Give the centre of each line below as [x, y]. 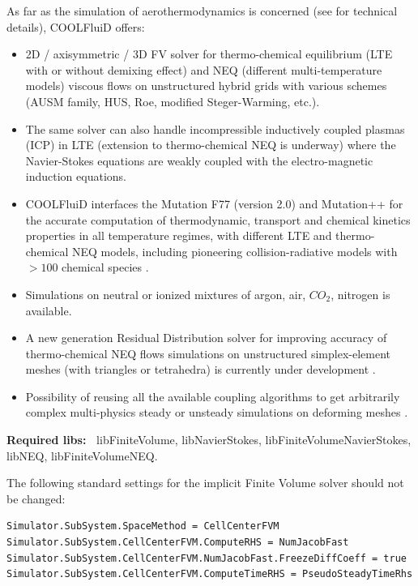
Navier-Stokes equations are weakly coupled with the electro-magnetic [199, 160]
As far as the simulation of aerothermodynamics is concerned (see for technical [202, 11]
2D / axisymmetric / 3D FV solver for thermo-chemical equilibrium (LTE [209, 54]
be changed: [36, 498]
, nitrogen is [360, 294]
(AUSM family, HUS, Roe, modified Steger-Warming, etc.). [173, 101]
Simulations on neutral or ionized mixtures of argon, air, [166, 294]
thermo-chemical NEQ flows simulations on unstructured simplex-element [208, 353]
